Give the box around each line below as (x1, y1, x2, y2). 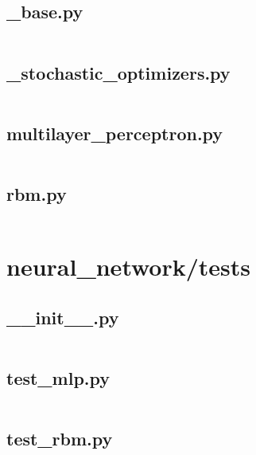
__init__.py (6, 304, 119, 329)
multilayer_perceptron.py (6, 120, 223, 145)
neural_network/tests (6, 250, 251, 282)
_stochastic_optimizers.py (6, 60, 231, 84)
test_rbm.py (6, 426, 113, 450)
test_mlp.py (6, 365, 111, 390)
